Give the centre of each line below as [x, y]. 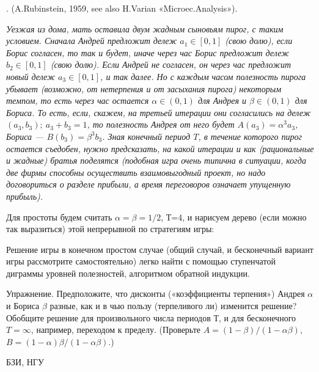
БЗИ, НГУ [25, 362]
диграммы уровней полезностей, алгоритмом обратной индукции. [128, 273]
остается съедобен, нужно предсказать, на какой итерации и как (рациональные [160, 148]
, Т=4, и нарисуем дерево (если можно [234, 217]
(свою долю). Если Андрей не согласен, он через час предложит [171, 64]
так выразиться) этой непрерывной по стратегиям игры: [110, 229]
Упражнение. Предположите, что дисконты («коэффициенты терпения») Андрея [156, 294]
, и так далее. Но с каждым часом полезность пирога [203, 76]
